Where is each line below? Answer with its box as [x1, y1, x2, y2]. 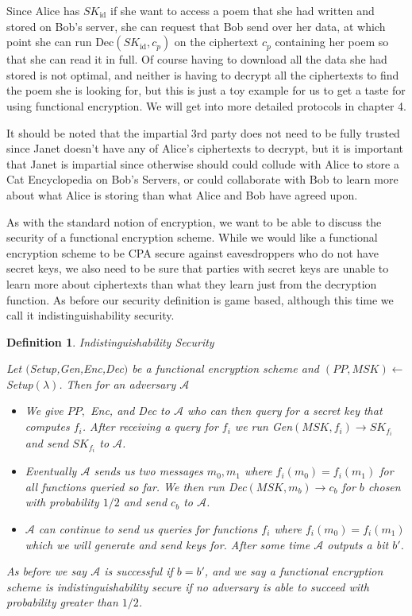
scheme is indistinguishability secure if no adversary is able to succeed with [6, 578, 369, 595]
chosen [368, 478, 401, 494]
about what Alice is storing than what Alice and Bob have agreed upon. [6, 186, 358, 203]
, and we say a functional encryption [204, 563, 383, 579]
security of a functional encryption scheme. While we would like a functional [6, 229, 378, 246]
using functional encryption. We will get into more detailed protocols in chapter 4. [6, 97, 406, 114]
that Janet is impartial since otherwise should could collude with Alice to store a [6, 155, 399, 172]
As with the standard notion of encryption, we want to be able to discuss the [6, 213, 382, 230]
